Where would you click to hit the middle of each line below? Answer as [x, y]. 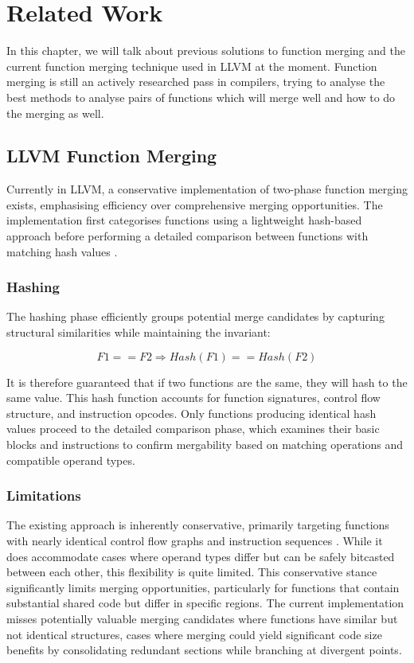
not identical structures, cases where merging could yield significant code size [194, 634]
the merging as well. [55, 113]
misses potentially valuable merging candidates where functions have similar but [202, 619]
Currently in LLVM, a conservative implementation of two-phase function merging [207, 189]
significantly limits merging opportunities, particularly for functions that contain [203, 587]
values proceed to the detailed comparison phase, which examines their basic [193, 429]
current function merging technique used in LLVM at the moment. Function [192, 66]
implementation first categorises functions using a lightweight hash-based [184, 220]
